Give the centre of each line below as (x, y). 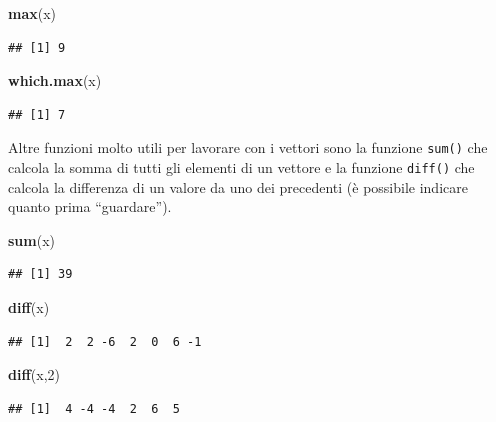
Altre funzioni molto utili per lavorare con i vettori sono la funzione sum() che (248, 147)
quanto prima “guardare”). (90, 206)
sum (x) (32, 239)
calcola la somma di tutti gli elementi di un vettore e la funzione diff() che (241, 167)
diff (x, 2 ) (34, 374)
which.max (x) (55, 80)
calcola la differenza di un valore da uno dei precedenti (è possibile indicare (238, 186)
